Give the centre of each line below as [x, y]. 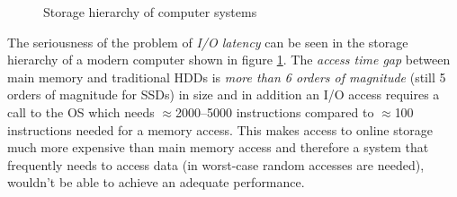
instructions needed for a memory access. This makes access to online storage [220, 129]
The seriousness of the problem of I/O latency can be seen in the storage [208, 42]
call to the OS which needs [81, 111]
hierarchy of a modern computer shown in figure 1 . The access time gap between [229, 60]
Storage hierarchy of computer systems [150, 12]
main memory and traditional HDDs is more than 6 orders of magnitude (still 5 [227, 77]
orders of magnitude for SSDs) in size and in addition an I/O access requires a [224, 94]
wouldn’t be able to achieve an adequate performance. [156, 182]
